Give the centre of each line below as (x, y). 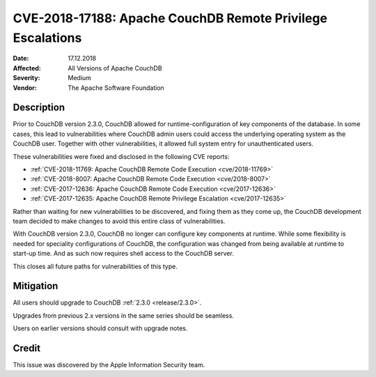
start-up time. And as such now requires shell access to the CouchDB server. (124, 254)
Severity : (26, 78)
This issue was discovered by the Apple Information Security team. (109, 365)
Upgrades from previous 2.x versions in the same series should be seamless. (124, 315)
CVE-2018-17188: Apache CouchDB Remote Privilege (170, 18)
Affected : (27, 68)
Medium (80, 78)
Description (39, 108)
